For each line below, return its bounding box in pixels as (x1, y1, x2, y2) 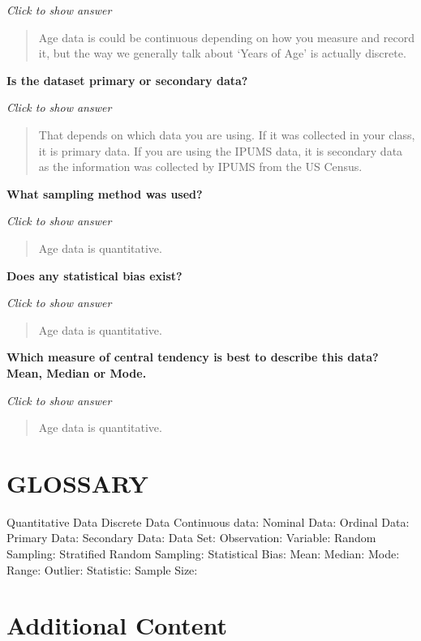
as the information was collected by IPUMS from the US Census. (38, 158, 363, 175)
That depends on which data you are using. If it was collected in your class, (38, 126, 415, 143)
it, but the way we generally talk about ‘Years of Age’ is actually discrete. (38, 45, 406, 62)
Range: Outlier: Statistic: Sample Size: (6, 561, 198, 578)
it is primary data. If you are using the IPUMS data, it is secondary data (38, 142, 403, 159)
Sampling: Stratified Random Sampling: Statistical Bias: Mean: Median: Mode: (6, 545, 400, 562)
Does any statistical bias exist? (6, 267, 183, 284)
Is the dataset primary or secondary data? (6, 71, 248, 88)
